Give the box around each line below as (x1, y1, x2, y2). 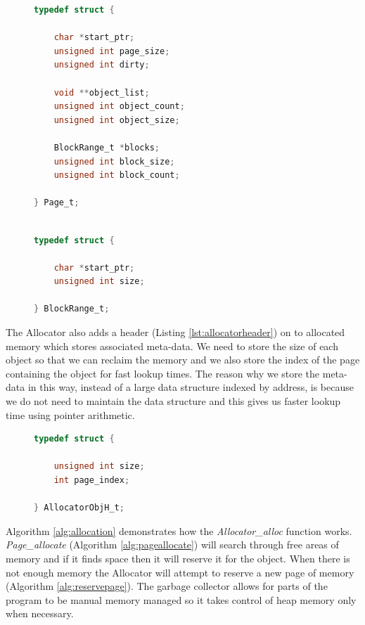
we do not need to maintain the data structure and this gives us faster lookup (6, 394, 341, 408)
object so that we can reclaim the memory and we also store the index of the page (6, 352, 360, 367)
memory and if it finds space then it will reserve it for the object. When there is (6, 550, 350, 565)
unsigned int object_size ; (53, 115, 180, 125)
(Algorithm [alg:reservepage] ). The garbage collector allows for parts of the (6, 579, 328, 593)
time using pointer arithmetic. (6, 407, 135, 422)
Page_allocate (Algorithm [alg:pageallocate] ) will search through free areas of (6, 537, 339, 552)
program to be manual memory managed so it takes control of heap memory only (6, 592, 357, 607)
